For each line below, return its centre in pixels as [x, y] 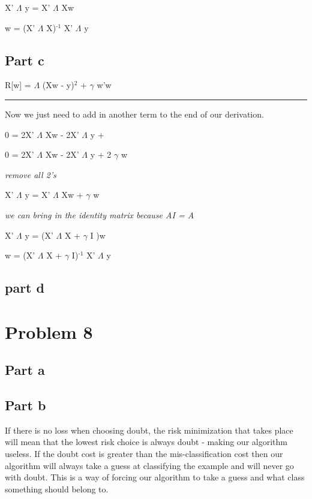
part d [25, 288]
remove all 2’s [31, 174]
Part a [25, 370]
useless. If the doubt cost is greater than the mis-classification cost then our [144, 454]
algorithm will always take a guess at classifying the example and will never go [149, 465]
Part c [25, 60]
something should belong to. [57, 489]
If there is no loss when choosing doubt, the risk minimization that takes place [149, 430]
